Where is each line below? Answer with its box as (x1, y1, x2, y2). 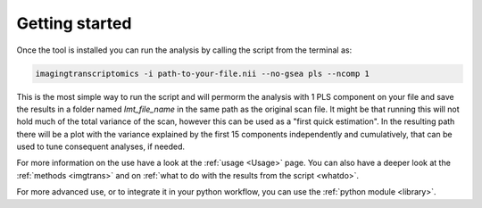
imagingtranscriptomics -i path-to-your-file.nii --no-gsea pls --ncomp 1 (35, 68, 370, 79)
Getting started (16, 13, 132, 33)
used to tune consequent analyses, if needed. (16, 141, 186, 152)
